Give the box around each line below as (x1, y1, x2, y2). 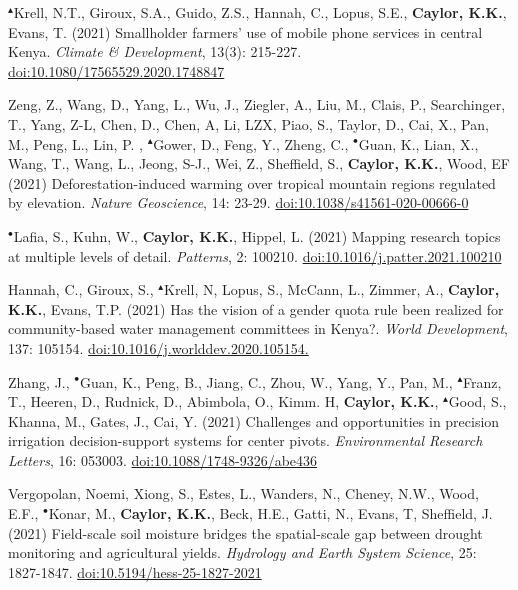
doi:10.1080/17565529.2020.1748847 (8, 60, 225, 81)
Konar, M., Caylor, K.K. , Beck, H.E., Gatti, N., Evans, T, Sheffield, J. (48, 503, 493, 524)
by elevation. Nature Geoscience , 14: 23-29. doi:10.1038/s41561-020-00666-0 (8, 192, 469, 213)
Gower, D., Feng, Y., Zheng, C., (153, 133, 349, 154)
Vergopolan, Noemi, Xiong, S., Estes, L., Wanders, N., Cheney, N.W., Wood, (8, 483, 479, 504)
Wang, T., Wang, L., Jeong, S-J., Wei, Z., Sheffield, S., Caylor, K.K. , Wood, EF (8, 153, 510, 174)
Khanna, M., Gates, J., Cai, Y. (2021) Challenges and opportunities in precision (8, 410, 500, 431)
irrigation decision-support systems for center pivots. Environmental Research (8, 430, 483, 451)
